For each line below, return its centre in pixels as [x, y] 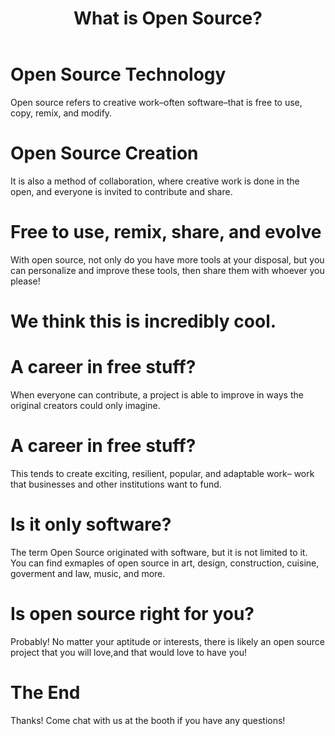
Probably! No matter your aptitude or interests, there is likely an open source [168, 641]
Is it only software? [91, 524]
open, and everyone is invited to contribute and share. [121, 191]
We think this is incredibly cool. [143, 321]
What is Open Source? [168, 18]
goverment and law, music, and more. [88, 573]
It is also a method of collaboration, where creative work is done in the [155, 181]
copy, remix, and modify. [61, 113]
